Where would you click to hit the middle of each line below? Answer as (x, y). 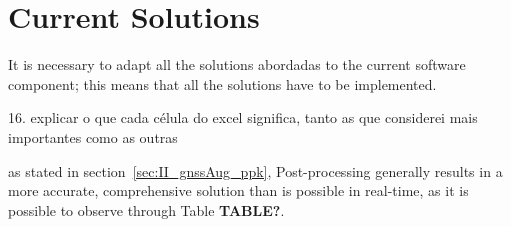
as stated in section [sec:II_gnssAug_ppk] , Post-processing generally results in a (255, 170)
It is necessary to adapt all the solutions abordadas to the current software (237, 64)
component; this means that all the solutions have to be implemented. (222, 83)
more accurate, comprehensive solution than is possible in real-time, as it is (238, 190)
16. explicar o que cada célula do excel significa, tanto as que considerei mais (243, 117)
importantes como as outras (93, 136)
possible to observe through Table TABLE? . (146, 209)
